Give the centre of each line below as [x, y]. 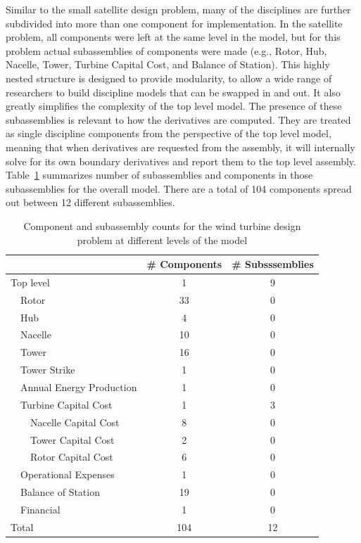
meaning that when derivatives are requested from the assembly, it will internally [180, 147]
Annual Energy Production [78, 387]
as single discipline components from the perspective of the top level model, [169, 133]
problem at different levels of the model [162, 239]
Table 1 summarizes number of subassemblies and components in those [159, 175]
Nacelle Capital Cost [75, 422]
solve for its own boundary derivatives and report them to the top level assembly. [181, 161]
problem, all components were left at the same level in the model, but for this [173, 37]
